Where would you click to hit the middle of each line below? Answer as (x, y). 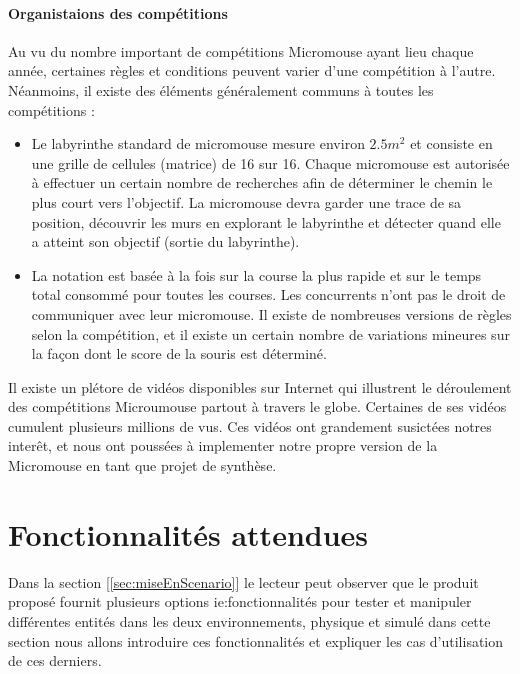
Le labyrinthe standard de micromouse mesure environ (198, 143)
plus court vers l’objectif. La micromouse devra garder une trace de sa (246, 201)
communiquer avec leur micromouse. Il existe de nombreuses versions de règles (271, 313)
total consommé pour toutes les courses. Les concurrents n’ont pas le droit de (268, 294)
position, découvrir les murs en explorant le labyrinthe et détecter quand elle (266, 221)
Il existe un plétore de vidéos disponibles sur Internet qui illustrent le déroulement (260, 386)
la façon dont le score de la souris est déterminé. (179, 353)
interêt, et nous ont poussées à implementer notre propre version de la (223, 445)
